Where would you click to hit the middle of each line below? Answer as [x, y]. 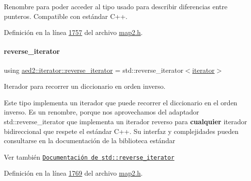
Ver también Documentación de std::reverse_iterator [89, 156]
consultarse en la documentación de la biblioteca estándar [90, 140]
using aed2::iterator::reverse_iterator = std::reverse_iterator [94, 70]
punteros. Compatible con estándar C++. [66, 16]
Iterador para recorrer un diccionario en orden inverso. [85, 86]
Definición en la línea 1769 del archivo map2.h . [73, 173]
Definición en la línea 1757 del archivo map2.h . [73, 32]
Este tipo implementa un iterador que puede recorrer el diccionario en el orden [121, 102]
